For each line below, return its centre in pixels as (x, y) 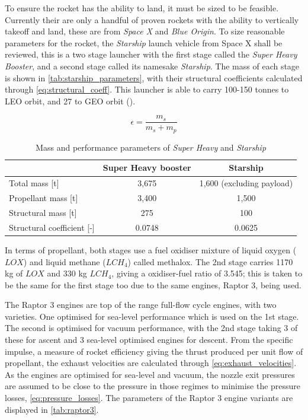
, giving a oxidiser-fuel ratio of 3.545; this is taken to (207, 273)
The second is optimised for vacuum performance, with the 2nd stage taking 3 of (151, 328)
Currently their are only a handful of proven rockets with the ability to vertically (152, 19)
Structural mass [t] (43, 212)
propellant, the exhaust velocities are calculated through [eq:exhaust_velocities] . (151, 363)
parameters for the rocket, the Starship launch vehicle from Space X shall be (144, 42)
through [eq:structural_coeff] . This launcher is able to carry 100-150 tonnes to (147, 89)
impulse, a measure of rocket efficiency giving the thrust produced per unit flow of (154, 351)
